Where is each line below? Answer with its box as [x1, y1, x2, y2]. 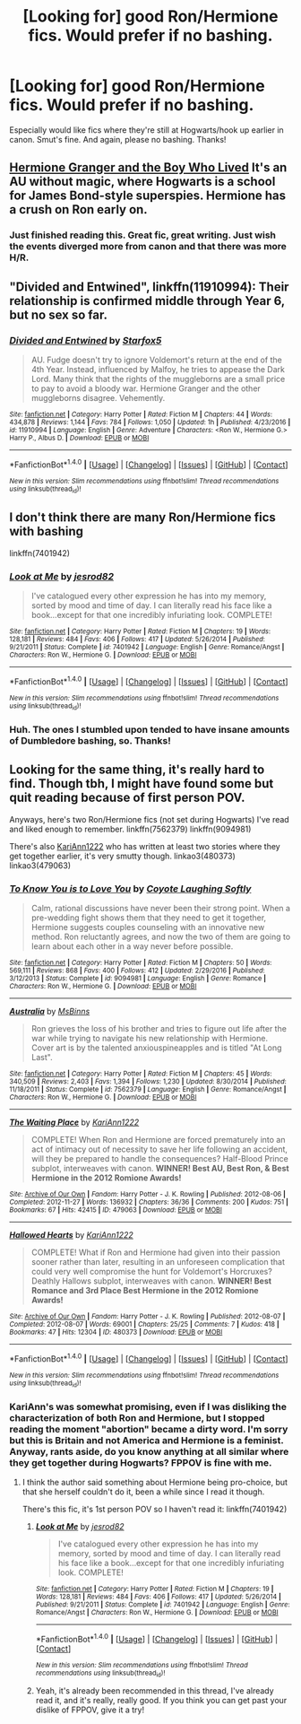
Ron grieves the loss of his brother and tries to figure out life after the [30, 1023, 287, 1034]
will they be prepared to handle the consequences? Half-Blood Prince [30, 1154, 288, 1164]
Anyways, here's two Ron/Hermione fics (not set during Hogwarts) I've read [9, 814, 289, 824]
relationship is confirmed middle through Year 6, [9, 293, 285, 309]
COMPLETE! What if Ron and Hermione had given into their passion [30, 1247, 280, 1258]
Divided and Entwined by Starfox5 [9, 334, 162, 346]
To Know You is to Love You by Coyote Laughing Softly [9, 882, 252, 894]
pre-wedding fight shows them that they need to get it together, [30, 912, 267, 923]
